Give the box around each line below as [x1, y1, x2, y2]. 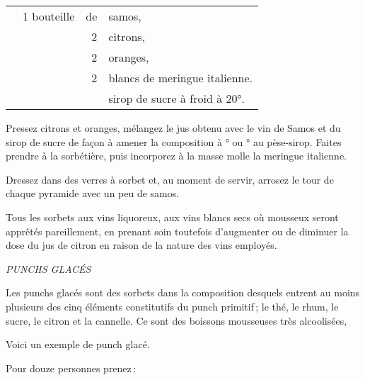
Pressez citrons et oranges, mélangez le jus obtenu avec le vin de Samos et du [6, 121, 341, 135]
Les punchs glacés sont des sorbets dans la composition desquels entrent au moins [6, 285, 360, 300]
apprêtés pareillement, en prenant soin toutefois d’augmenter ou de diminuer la [6, 223, 349, 238]
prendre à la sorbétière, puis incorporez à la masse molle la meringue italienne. [6, 148, 347, 163]
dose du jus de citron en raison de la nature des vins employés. [6, 238, 277, 252]
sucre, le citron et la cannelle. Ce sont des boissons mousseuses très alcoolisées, [6, 313, 347, 328]
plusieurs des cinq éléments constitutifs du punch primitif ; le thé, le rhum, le [6, 298, 339, 313]
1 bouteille [23, 8, 75, 24]
